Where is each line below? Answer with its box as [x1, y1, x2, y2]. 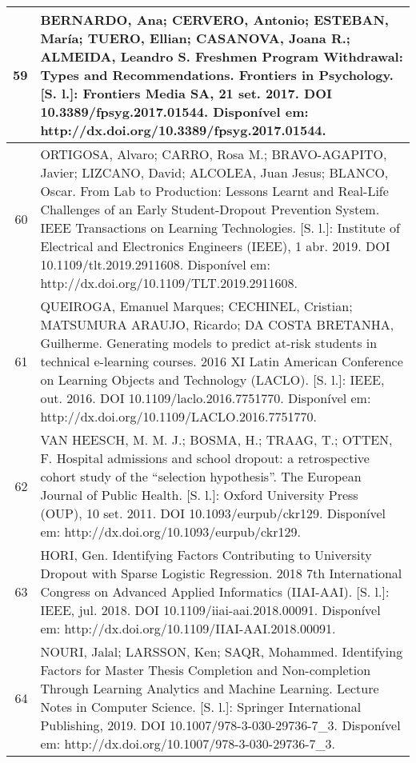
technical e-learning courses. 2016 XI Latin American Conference [40, 352, 403, 370]
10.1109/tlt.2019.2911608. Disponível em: [40, 255, 270, 274]
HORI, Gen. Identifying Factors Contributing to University [40, 545, 372, 564]
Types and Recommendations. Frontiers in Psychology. [40, 66, 394, 84]
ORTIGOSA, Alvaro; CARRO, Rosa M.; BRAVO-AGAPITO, [40, 145, 387, 163]
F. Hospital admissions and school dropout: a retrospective [40, 449, 370, 467]
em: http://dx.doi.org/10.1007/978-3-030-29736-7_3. [40, 734, 335, 753]
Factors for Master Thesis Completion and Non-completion [40, 661, 371, 679]
